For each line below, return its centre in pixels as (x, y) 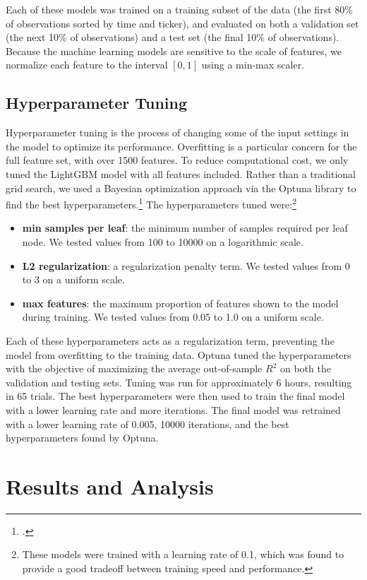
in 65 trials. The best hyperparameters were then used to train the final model (175, 396)
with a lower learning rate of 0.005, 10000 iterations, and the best (148, 424)
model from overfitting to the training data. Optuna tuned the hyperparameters (179, 354)
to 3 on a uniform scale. (73, 279)
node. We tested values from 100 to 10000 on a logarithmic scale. (163, 241)
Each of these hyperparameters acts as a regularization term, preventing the (170, 340)
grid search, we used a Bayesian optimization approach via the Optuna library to (181, 188)
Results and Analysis (110, 486)
